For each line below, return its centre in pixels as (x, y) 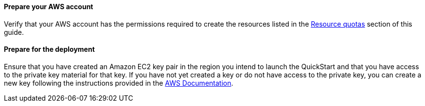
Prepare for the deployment (49, 49)
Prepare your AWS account (49, 7)
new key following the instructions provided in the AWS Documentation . (119, 83)
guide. (14, 32)
